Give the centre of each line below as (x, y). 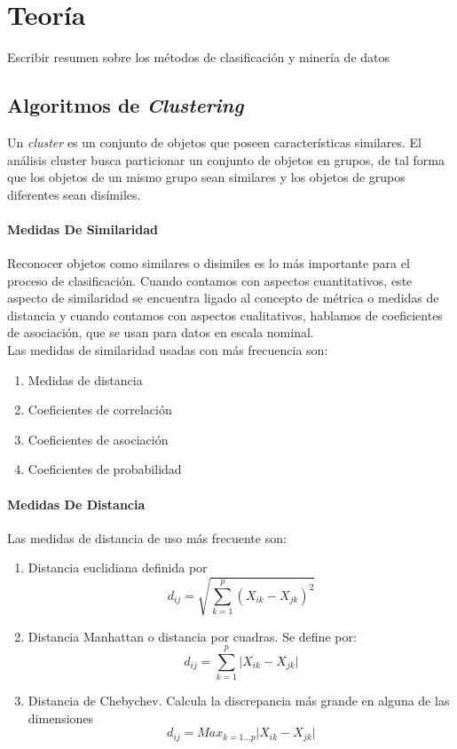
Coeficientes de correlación (100, 410)
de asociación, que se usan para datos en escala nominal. (161, 332)
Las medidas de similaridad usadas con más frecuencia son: (168, 350)
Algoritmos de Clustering (126, 105)
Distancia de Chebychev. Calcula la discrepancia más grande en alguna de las (239, 701)
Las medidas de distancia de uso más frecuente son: (147, 537)
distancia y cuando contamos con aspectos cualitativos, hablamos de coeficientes (225, 315)
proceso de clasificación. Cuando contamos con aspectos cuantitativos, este (210, 280)
